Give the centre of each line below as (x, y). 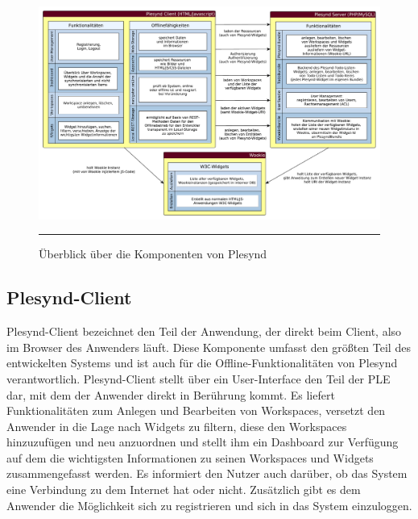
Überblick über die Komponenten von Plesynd (153, 254)
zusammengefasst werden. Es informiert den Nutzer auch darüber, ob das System (207, 473)
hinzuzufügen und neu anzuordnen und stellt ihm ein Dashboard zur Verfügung (203, 442)
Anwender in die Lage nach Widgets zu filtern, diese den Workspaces (177, 426)
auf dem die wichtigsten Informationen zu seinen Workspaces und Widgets (190, 457)
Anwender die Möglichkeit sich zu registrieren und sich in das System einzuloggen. (209, 505)
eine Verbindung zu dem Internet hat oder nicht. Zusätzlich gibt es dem (184, 490)
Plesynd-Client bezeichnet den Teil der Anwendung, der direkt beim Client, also (204, 331)
